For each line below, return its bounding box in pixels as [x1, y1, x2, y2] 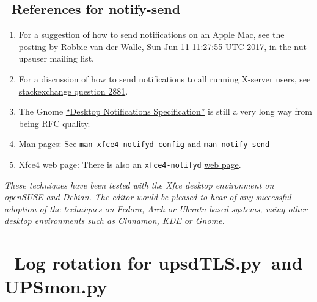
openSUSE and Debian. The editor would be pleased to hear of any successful [4, 190, 291, 203]
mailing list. [49, 52, 94, 65]
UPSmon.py [4, 274, 107, 299]
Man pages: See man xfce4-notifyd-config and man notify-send [18, 137, 270, 150]
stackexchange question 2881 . [18, 84, 128, 97]
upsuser [18, 52, 47, 65]
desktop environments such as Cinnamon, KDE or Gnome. [4, 214, 225, 227]
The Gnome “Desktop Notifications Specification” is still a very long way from [18, 105, 312, 118]
